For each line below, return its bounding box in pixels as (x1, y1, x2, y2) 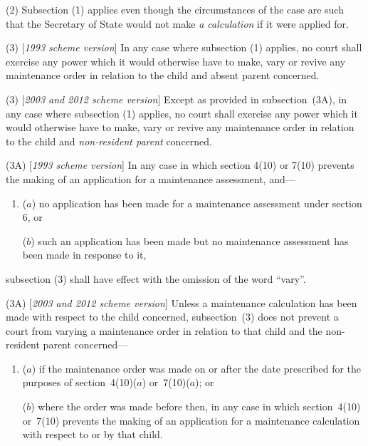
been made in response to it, (22, 247, 147, 262)
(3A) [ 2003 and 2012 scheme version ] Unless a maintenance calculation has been (6, 295, 357, 310)
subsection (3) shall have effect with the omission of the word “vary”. (6, 271, 306, 286)
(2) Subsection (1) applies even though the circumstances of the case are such (6, 2, 344, 16)
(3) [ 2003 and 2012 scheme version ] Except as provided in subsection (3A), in (6, 91, 347, 106)
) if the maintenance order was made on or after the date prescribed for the (31, 361, 362, 375)
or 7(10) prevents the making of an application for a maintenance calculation (22, 413, 360, 427)
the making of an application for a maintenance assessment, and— (6, 171, 295, 186)
